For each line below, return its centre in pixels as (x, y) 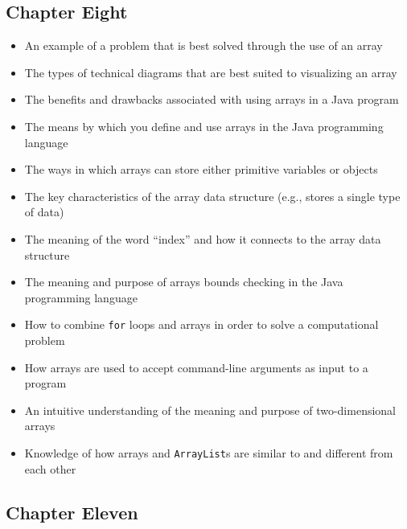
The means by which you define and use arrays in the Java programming (204, 126)
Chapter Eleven (72, 512)
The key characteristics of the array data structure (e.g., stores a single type (212, 196)
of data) (44, 212)
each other (50, 468)
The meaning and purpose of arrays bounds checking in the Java (184, 282)
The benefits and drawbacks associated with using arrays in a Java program (212, 99)
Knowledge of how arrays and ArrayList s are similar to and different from (209, 452)
